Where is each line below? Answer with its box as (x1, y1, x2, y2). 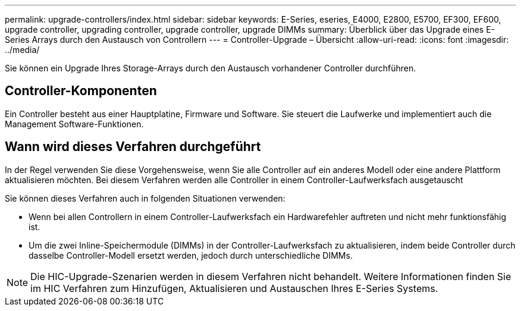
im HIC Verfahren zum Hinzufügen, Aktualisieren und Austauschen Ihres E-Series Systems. (30, 282, 438, 294)
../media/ (5, 45, 40, 55)
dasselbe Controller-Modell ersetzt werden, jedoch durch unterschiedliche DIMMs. (29, 250, 353, 260)
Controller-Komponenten (5, 83, 157, 99)
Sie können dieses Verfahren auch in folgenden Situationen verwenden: (5, 193, 285, 203)
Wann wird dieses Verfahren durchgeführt (5, 139, 261, 155)
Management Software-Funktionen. (5, 118, 144, 129)
